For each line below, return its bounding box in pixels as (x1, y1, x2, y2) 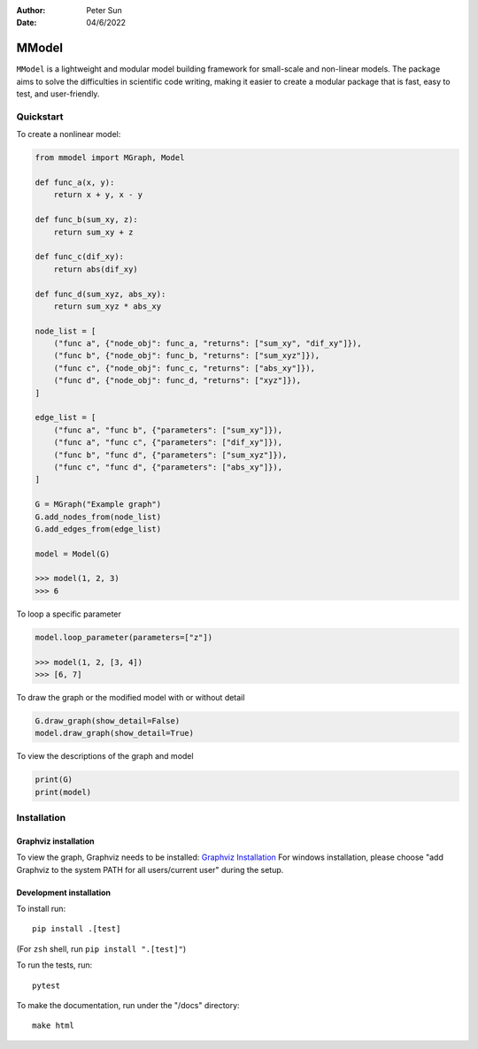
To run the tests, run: (16, 960, 93, 970)
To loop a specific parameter (16, 609, 121, 619)
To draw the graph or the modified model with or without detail (16, 693, 245, 702)
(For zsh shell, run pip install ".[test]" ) (16, 943, 187, 954)
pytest (32, 980, 61, 991)
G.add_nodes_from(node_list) (35, 511, 162, 522)
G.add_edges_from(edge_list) (35, 524, 162, 534)
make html (32, 1021, 74, 1030)
